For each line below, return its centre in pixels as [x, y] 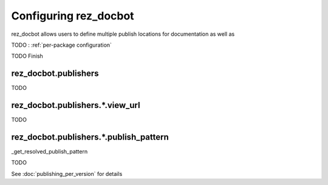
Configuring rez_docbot [73, 16]
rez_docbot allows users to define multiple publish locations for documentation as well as [123, 34]
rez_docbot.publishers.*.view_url [76, 105]
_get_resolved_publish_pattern [50, 152]
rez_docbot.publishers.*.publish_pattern [90, 137]
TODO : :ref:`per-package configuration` [62, 45]
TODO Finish [27, 56]
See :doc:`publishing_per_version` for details [67, 173]
